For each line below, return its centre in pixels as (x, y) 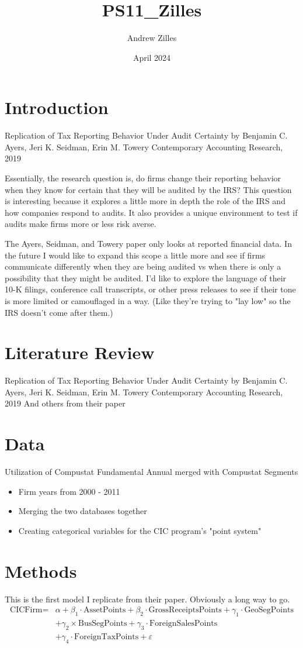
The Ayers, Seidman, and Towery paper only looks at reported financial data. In (148, 243)
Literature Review (80, 352)
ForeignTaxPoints (107, 637)
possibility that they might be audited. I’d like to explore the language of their (146, 278)
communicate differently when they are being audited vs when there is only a (143, 266)
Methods (41, 571)
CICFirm (26, 610)
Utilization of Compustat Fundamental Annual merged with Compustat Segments (151, 472)
